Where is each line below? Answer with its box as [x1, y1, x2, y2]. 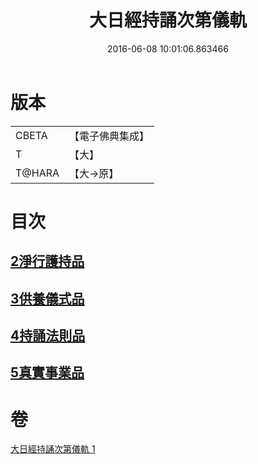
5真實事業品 [10, 364, 85, 381]
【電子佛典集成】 [69, 129, 150, 143]
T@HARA [15, 166, 60, 180]
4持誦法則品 [10, 327, 86, 345]
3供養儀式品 [10, 290, 85, 307]
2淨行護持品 [10, 253, 85, 270]
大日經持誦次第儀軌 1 [10, 443, 96, 455]
